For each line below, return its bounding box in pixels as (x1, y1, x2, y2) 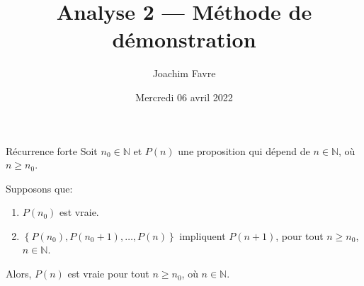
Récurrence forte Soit (6, 143, 98, 158)
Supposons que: (6, 181, 73, 195)
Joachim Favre (152, 66, 216, 81)
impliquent (179, 228, 226, 243)
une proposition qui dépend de (178, 143, 310, 158)
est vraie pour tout (67, 266, 149, 281)
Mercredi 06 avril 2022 (135, 89, 233, 104)
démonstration (112, 25, 256, 54)
